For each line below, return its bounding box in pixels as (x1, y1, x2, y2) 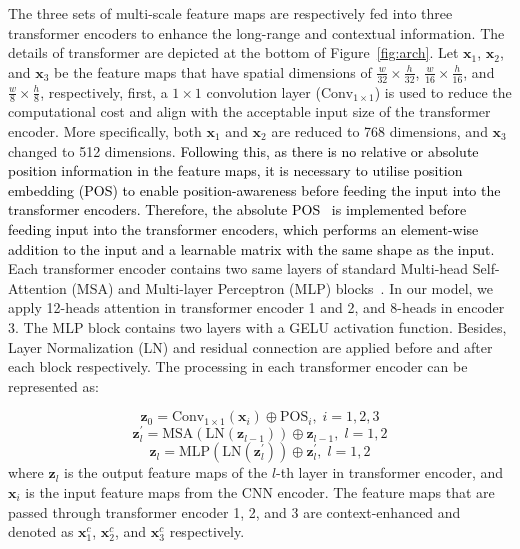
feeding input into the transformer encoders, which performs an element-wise (8, 219, 479, 239)
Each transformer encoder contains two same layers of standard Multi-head (8, 258, 469, 279)
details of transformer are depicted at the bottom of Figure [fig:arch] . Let (8, 42, 459, 63)
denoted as (8, 521, 74, 542)
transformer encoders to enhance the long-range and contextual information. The (8, 22, 505, 43)
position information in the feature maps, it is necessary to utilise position (8, 160, 463, 181)
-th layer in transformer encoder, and (276, 462, 504, 483)
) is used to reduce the (374, 81, 512, 102)
